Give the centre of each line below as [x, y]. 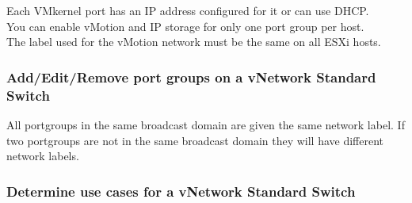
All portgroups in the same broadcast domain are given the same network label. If [206, 124]
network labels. [43, 156]
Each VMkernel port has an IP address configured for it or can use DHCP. [188, 10]
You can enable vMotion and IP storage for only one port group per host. [185, 26]
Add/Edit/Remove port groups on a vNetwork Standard [191, 77]
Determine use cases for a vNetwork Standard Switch [181, 191]
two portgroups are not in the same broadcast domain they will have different [195, 140]
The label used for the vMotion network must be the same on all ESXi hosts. [194, 42]
